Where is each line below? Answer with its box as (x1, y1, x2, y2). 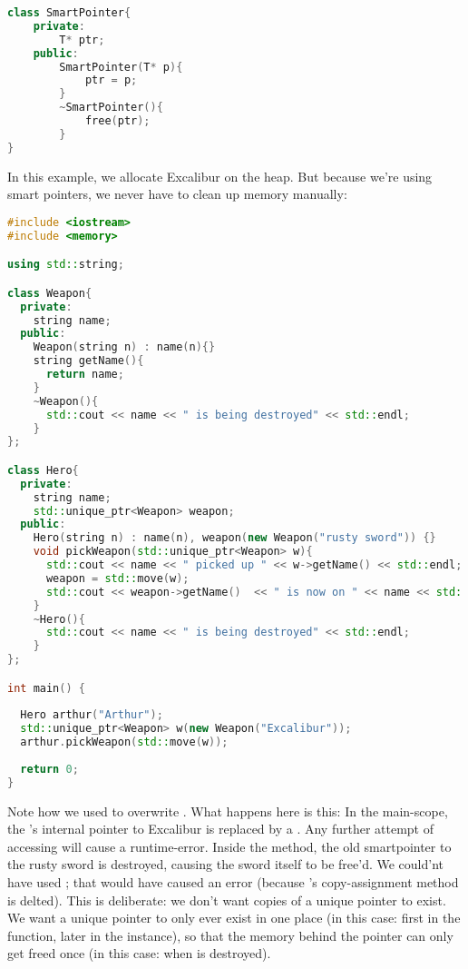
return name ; (45, 368, 124, 381)
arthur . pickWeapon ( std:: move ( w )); (20, 736, 229, 749)
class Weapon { (7, 286, 93, 300)
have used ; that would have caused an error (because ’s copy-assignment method (7, 873, 459, 892)
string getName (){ (33, 354, 144, 368)
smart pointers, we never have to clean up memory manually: (7, 184, 347, 203)
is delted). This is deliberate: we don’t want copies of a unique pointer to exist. (7, 890, 446, 909)
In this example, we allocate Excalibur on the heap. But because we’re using (7, 166, 433, 185)
